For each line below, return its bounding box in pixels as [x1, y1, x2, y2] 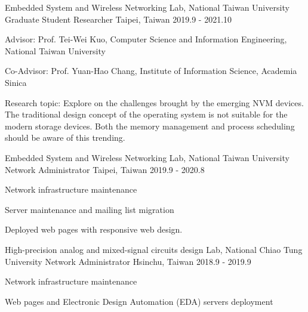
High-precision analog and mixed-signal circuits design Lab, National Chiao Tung [5, 243, 303, 255]
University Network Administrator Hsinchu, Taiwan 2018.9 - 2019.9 [5, 255, 251, 267]
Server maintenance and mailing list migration [5, 203, 174, 215]
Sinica [5, 76, 27, 88]
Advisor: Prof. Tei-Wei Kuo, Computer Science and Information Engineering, [5, 33, 287, 45]
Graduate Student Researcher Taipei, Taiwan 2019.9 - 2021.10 [5, 13, 232, 25]
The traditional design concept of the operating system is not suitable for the [5, 108, 288, 121]
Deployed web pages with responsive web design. [5, 223, 183, 236]
